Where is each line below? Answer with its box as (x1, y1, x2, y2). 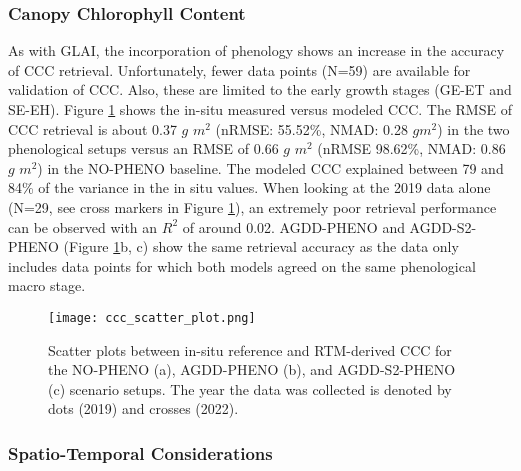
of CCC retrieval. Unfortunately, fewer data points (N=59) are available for (8, 59, 471, 80)
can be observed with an (8, 216, 158, 237)
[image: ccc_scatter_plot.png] (48, 310, 256, 325)
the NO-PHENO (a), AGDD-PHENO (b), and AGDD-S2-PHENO (48, 359, 456, 380)
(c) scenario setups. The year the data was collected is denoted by (48, 378, 452, 399)
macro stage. (8, 275, 86, 296)
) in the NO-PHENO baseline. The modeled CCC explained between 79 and (37, 157, 504, 178)
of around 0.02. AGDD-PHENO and (182, 216, 405, 237)
